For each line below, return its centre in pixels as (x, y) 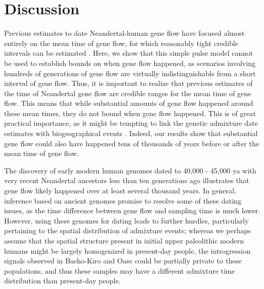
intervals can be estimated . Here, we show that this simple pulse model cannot (129, 53)
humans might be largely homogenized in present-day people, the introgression (127, 250)
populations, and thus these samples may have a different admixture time (120, 270)
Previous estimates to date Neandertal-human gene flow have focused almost (125, 33)
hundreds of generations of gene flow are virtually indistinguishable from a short (130, 73)
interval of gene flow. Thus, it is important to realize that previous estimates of (128, 83)
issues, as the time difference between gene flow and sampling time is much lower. (132, 210)
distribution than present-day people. (63, 281)
